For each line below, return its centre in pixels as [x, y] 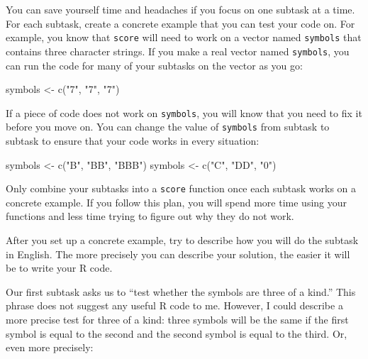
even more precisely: [50, 347]
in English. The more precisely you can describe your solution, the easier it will [178, 254]
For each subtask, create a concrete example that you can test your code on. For [180, 23]
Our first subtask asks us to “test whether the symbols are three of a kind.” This [181, 291]
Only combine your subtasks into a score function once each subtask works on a [181, 188]
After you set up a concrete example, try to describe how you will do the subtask [182, 240]
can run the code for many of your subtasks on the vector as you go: [154, 65]
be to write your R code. [59, 268]
